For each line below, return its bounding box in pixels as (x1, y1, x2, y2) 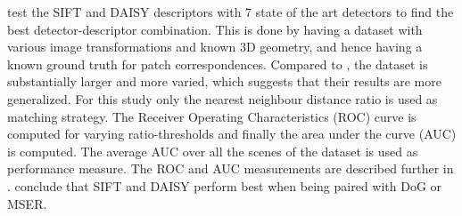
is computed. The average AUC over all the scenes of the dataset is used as (7, 141, 418, 160)
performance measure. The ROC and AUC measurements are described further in (7, 159, 454, 178)
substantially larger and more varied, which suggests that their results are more (7, 72, 441, 91)
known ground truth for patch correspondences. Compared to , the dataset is (7, 54, 428, 73)
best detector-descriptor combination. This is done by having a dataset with (7, 20, 423, 38)
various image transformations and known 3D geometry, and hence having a (7, 37, 423, 56)
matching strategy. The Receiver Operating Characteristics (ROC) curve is (7, 107, 417, 125)
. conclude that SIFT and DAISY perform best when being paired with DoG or (7, 176, 442, 195)
